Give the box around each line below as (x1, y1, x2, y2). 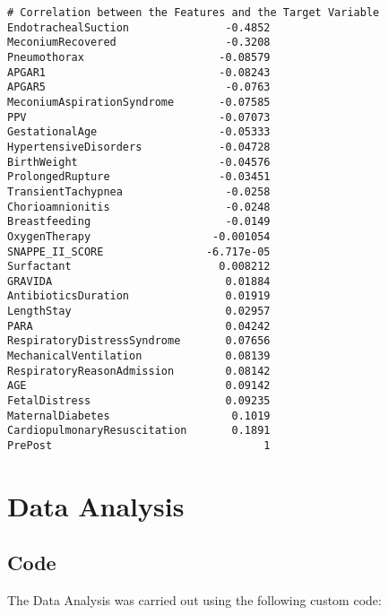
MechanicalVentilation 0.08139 (7, 350, 271, 363)
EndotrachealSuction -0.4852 (7, 21, 271, 34)
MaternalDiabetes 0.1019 (7, 409, 271, 422)
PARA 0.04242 (7, 319, 271, 333)
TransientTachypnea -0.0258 (7, 185, 271, 198)
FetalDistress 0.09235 (7, 394, 271, 408)
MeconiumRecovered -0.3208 (7, 36, 271, 49)
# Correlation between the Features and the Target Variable (7, 6, 380, 19)
